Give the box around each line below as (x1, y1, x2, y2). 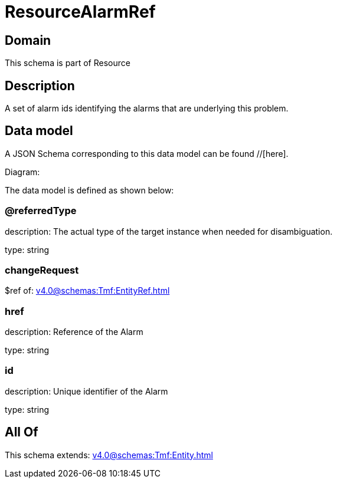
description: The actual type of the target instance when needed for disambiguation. (5, 226, 333, 236)
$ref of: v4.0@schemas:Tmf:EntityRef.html (5, 285, 170, 296)
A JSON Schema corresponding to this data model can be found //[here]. (5, 148, 289, 159)
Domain (5, 32, 51, 48)
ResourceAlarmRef (5, 2, 156, 22)
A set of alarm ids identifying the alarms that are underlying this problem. (5, 103, 289, 114)
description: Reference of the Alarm (5, 327, 143, 337)
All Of (5, 425, 38, 440)
